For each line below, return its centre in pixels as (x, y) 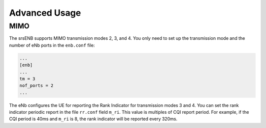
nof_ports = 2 (36, 86)
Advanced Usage (45, 13)
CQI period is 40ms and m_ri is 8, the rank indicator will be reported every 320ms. (93, 119)
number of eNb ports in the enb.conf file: (52, 45)
